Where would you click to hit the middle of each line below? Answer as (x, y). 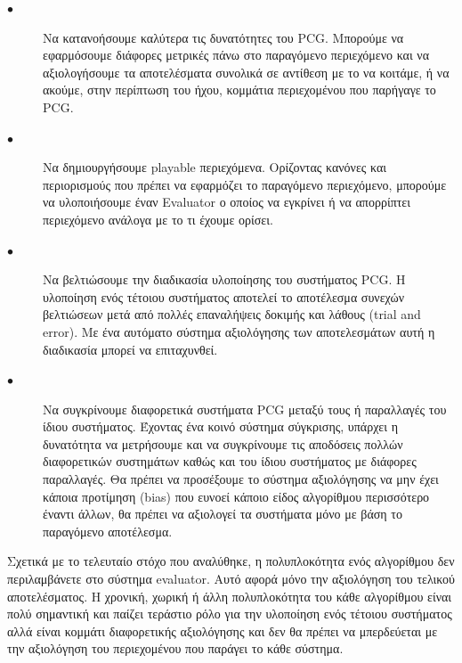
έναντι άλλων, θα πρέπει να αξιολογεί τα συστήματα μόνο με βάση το (223, 514)
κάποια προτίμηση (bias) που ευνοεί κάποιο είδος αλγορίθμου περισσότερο (236, 496)
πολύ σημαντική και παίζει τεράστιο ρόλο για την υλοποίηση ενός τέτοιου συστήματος (230, 614)
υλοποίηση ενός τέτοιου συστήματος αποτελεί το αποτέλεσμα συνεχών (224, 296)
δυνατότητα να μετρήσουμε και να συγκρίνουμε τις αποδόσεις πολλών (223, 443)
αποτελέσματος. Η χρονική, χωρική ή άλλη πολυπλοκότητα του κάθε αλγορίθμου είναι (230, 596)
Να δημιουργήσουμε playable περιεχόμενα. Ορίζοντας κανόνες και (215, 167)
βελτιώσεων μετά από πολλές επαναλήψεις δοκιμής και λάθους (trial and (232, 314)
